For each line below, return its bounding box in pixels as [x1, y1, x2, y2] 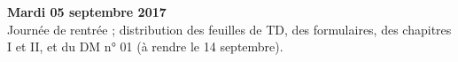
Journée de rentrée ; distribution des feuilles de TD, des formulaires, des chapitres [7, 19, 452, 38]
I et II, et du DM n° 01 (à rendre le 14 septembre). [7, 37, 283, 56]
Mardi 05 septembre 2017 [7, 3, 167, 20]
